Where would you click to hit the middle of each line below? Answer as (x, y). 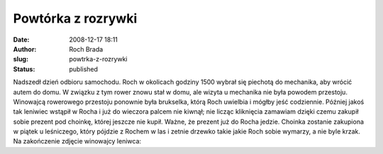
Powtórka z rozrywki (75, 18)
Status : (24, 69)
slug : (21, 59)
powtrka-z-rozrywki (98, 59)
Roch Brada (86, 49)
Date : (21, 40)
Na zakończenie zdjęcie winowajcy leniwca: (77, 141)
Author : (25, 49)
